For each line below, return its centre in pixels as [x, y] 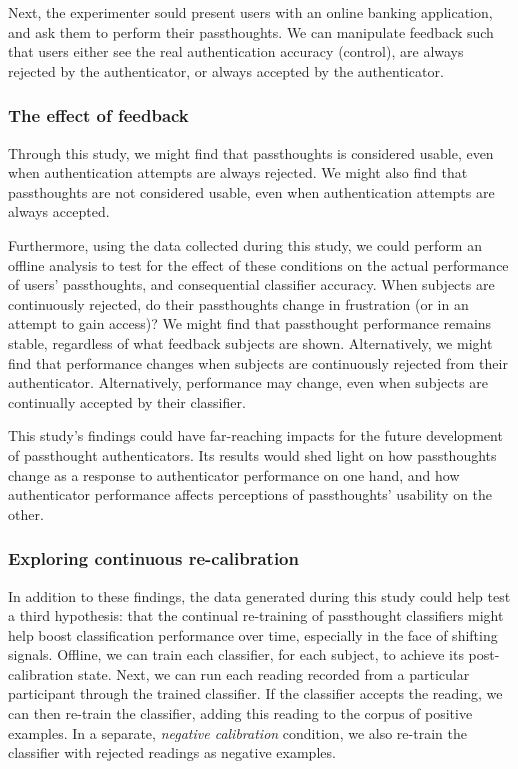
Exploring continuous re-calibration [153, 558]
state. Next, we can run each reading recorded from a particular [274, 673]
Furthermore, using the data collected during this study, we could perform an [245, 244]
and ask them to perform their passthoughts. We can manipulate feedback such [251, 31]
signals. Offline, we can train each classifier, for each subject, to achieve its [236, 654]
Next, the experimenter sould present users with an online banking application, [250, 12]
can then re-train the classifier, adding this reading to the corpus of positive [240, 713]
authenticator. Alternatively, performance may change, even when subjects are [248, 382]
